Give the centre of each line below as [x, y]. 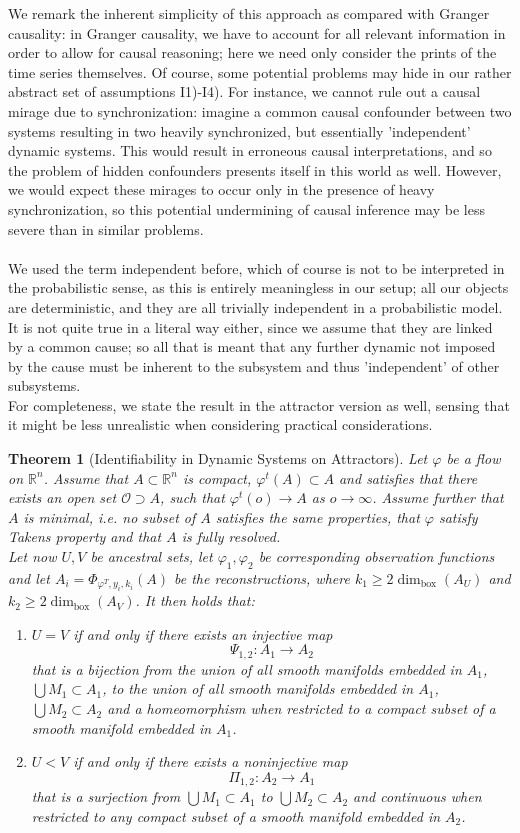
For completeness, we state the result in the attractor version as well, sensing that [259, 404]
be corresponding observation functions [376, 556]
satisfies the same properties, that [317, 516]
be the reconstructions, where [262, 577]
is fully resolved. [231, 536]
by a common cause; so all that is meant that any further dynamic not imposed [252, 346]
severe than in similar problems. [106, 228]
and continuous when [417, 796]
